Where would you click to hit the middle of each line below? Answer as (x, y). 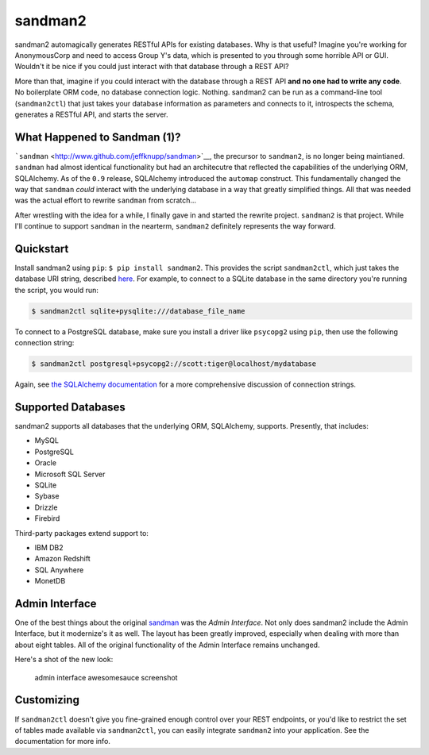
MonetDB (50, 581)
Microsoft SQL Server (70, 474)
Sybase (47, 496)
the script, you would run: (57, 290)
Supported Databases (70, 407)
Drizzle (46, 507)
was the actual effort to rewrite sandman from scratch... (106, 200)
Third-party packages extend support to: (81, 533)
